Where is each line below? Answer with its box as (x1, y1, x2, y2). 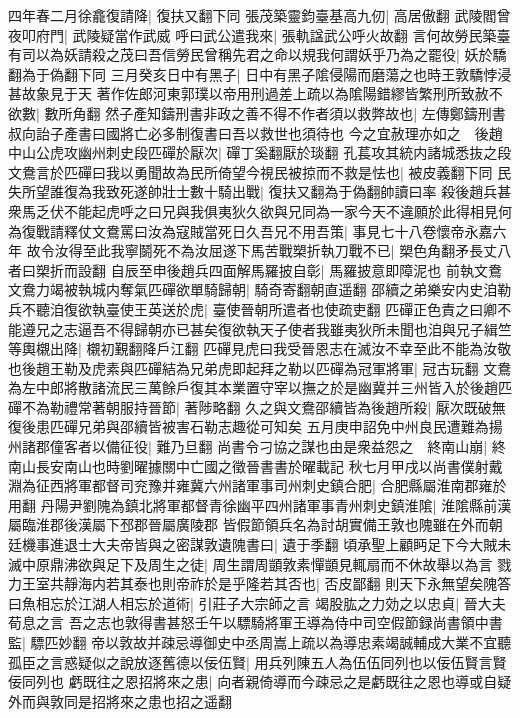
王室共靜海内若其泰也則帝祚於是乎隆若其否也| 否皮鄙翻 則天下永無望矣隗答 (21, 573, 512, 594)
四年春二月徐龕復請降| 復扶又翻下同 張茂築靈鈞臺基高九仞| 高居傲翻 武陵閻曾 (8, 5, 511, 25)
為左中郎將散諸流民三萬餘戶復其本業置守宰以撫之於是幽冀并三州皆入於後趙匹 (8, 377, 512, 398)
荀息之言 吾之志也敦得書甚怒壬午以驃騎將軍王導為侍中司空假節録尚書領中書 (8, 612, 503, 633)
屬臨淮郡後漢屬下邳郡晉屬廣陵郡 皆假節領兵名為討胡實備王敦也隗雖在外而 (8, 514, 489, 535)
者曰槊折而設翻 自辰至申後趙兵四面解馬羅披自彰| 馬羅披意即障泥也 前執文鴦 (8, 259, 502, 280)
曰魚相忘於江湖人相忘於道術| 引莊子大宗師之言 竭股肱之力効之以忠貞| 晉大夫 (8, 592, 506, 613)
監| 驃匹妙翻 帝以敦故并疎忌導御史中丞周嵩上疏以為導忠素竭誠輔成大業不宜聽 (8, 632, 512, 652)
